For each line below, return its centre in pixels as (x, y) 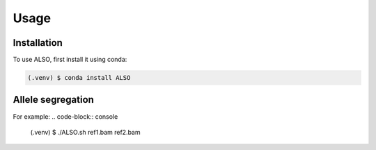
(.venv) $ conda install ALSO (79, 78)
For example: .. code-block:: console (65, 116)
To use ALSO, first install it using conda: (70, 60)
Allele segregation (53, 100)
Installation (38, 43)
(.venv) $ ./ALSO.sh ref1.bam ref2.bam (85, 132)
